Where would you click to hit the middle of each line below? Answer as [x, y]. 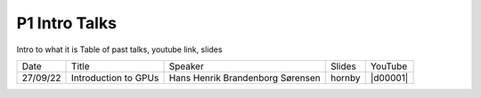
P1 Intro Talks [67, 23]
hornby [345, 78]
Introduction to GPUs [115, 78]
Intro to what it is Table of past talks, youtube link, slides [119, 49]
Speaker [186, 66]
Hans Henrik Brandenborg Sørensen [245, 78]
